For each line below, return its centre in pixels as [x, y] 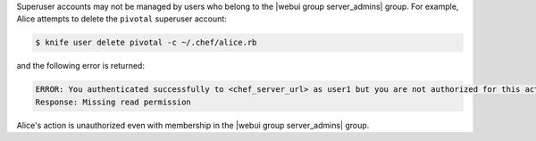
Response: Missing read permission [113, 102]
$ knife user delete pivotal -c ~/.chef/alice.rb [146, 43]
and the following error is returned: [80, 66]
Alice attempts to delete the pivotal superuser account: [121, 19]
